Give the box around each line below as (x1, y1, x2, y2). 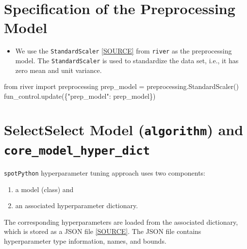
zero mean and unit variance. (15, 65, 102, 75)
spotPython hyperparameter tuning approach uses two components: (4, 167, 205, 178)
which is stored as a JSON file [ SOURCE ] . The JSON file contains (4, 226, 201, 236)
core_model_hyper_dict (4, 143, 150, 158)
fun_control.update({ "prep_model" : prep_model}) (4, 90, 156, 101)
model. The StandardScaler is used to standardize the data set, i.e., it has (15, 55, 239, 65)
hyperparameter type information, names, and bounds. (4, 236, 166, 246)
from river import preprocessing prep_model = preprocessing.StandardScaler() (4, 81, 239, 91)
